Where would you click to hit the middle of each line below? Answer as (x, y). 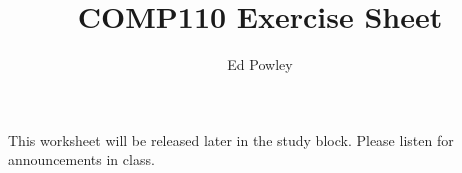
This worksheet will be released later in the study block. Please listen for (231, 139)
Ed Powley (260, 64)
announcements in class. (81, 159)
